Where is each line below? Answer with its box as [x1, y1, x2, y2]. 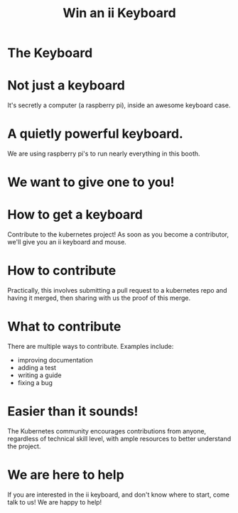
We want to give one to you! [7, 174, 175, 190]
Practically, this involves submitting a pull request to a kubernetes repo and [7, 286, 227, 295]
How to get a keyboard [7, 207, 144, 223]
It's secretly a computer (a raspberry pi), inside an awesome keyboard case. [7, 101, 231, 109]
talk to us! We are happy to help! [7, 497, 102, 506]
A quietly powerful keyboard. [7, 126, 183, 142]
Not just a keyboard [7, 77, 126, 94]
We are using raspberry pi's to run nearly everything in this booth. [7, 149, 200, 158]
